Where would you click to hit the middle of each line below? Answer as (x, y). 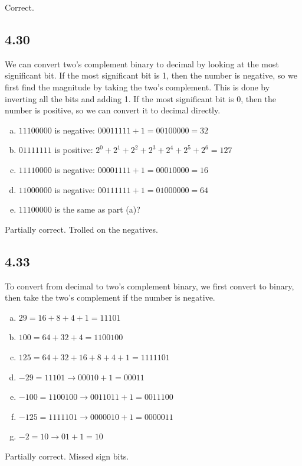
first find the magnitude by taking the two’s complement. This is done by (137, 87)
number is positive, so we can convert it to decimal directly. (113, 110)
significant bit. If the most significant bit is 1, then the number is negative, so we (151, 75)
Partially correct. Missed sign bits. (67, 456)
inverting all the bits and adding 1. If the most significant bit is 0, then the (141, 98)
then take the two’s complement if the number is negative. (110, 297)
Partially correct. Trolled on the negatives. (81, 229)
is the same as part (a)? (97, 209)
